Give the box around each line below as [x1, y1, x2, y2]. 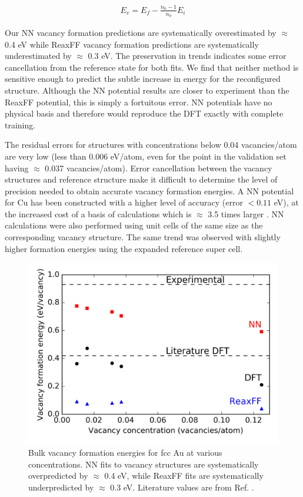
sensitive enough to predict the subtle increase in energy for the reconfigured [5, 72, 281, 85]
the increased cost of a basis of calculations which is [5, 207, 192, 220]
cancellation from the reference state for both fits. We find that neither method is [5, 61, 299, 73]
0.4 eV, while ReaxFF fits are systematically [104, 469, 264, 482]
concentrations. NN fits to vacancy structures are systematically [28, 458, 259, 470]
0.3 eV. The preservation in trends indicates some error [88, 49, 287, 62]
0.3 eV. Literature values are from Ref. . [110, 481, 254, 493]
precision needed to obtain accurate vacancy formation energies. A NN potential [5, 184, 294, 197]
